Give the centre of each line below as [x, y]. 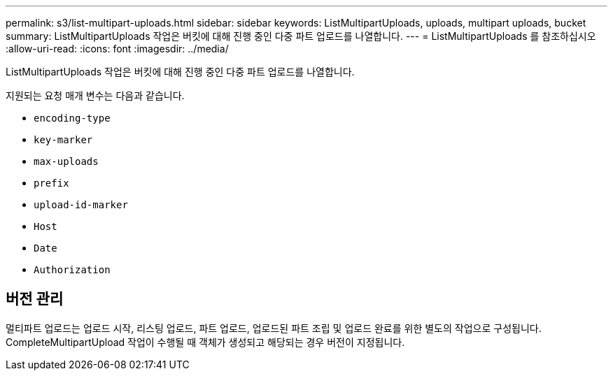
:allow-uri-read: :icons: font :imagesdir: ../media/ [117, 49]
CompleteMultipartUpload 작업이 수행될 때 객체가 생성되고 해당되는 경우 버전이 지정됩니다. [205, 342]
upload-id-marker [81, 205]
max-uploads [66, 161]
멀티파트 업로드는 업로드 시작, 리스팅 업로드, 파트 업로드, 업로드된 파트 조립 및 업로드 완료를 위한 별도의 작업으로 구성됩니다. [274, 328]
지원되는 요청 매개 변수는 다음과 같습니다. [95, 95]
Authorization [72, 270]
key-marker [63, 140]
